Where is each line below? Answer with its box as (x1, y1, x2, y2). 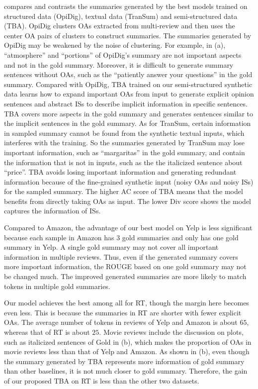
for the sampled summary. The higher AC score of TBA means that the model (4, 186, 243, 196)
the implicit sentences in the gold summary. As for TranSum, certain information (4, 118, 251, 128)
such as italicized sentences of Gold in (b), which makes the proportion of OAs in (4, 336, 252, 347)
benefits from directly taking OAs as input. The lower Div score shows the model (4, 195, 251, 206)
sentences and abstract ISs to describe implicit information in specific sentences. (4, 98, 248, 108)
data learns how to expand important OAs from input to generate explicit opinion (4, 89, 254, 99)
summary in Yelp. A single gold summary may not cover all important (4, 242, 219, 252)
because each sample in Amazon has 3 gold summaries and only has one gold (4, 232, 239, 242)
